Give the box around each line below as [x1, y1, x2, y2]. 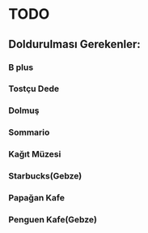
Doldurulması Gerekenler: [8, 37, 142, 51]
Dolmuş [8, 105, 40, 116]
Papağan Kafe [8, 192, 65, 204]
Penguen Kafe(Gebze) [8, 214, 97, 225]
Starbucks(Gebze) [8, 170, 82, 182]
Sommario [8, 127, 50, 138]
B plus [8, 62, 34, 73]
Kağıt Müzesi [8, 149, 61, 160]
